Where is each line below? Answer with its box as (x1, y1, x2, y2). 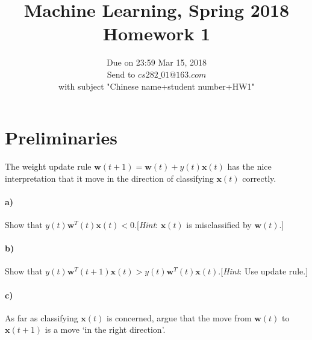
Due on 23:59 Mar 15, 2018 (107, 56, 207, 69)
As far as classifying (5, 311, 78, 324)
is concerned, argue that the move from (107, 311, 252, 324)
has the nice (227, 160, 272, 173)
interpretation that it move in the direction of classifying (5, 172, 214, 184)
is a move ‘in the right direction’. (45, 323, 166, 336)
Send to (107, 67, 136, 80)
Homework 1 (102, 21, 211, 46)
